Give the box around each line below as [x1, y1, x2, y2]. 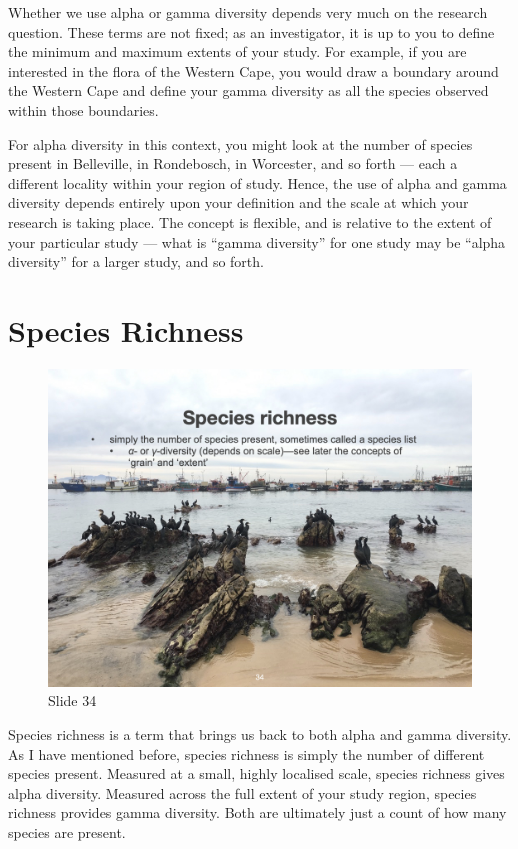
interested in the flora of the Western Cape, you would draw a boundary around [8, 60, 499, 81]
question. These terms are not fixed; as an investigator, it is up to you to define [8, 21, 495, 42]
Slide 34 [48, 690, 97, 711]
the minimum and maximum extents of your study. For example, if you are [8, 41, 467, 62]
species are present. [8, 822, 126, 842]
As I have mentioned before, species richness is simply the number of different [8, 743, 485, 764]
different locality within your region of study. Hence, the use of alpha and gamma [8, 172, 507, 193]
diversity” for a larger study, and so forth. [8, 251, 264, 272]
